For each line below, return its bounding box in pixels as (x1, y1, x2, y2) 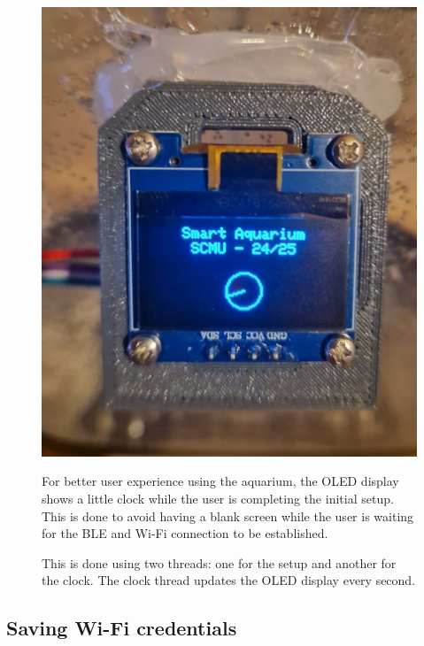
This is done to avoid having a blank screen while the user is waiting (42, 506, 414, 525)
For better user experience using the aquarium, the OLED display (42, 472, 399, 490)
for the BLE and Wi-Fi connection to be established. (42, 524, 328, 542)
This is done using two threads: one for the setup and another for (42, 553, 397, 572)
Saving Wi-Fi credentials (6, 614, 237, 642)
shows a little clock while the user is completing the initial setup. (42, 488, 394, 507)
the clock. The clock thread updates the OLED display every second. (42, 571, 416, 589)
